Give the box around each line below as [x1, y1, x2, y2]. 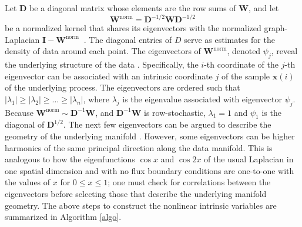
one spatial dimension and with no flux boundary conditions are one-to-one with [5, 164, 294, 176]
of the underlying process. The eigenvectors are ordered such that [5, 81, 240, 94]
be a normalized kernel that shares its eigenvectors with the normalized [5, 22, 261, 34]
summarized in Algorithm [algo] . [5, 211, 122, 223]
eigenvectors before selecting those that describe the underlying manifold [5, 188, 267, 200]
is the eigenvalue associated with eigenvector [122, 92, 282, 105]
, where [83, 92, 109, 105]
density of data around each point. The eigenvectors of [5, 45, 201, 57]
